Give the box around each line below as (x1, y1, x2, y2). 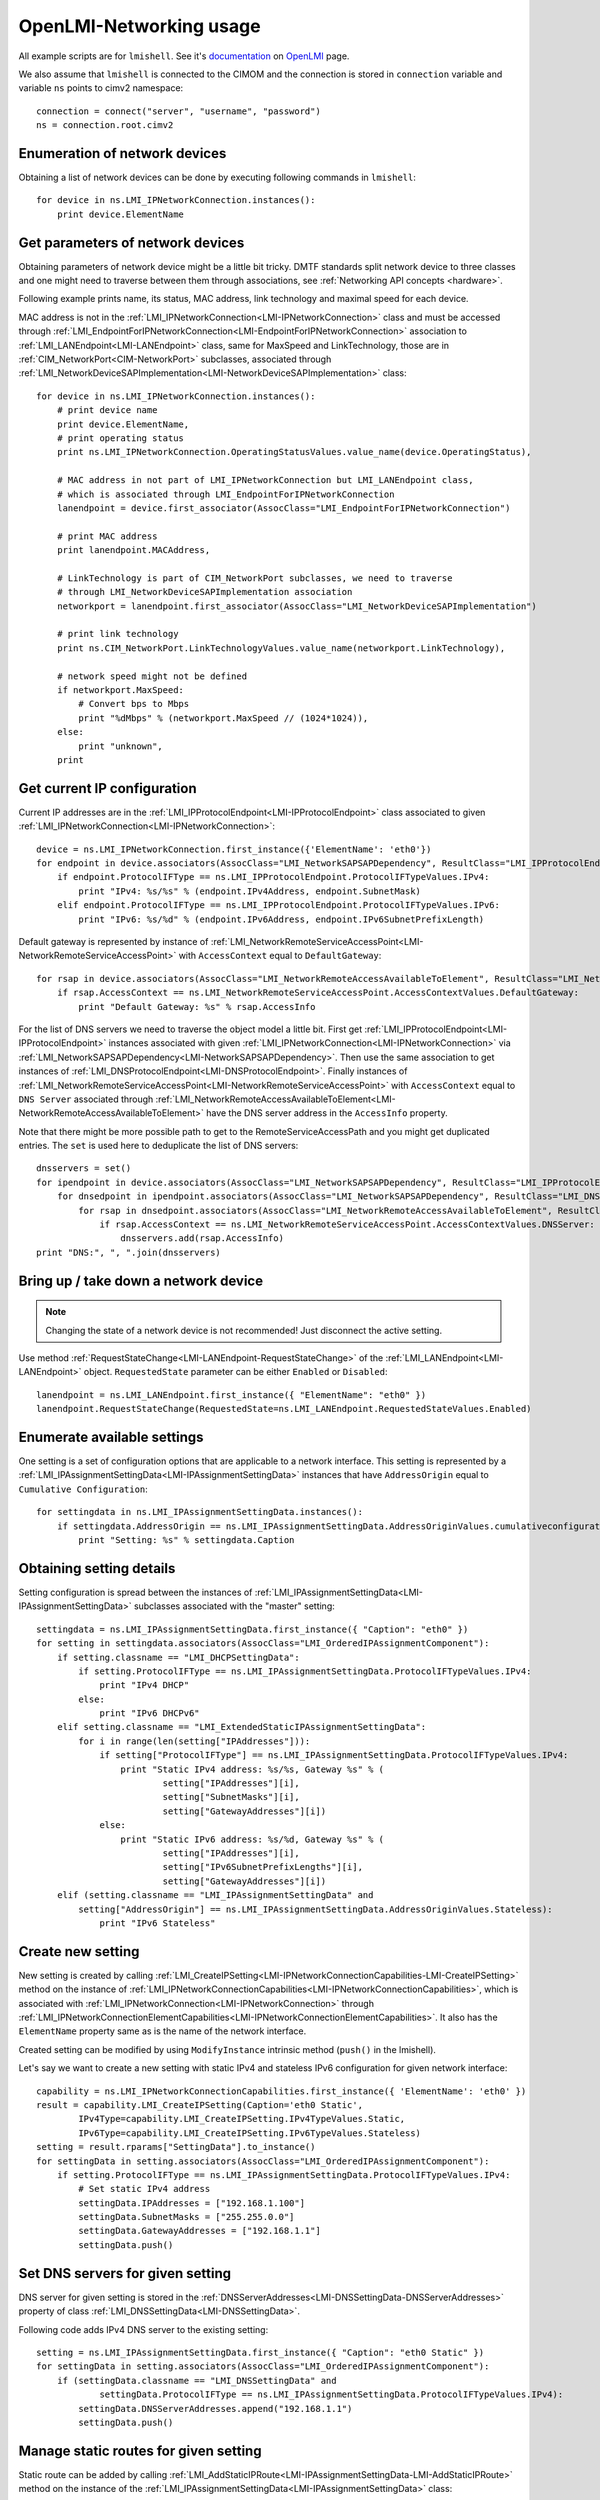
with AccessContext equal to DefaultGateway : (178, 950, 382, 962)
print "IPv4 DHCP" (99, 1680, 190, 1691)
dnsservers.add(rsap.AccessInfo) (120, 1233, 285, 1244)
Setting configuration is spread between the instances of (18, 1586, 253, 1598)
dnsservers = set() (36, 1163, 132, 1174)
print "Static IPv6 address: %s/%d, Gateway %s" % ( (120, 1833, 385, 1845)
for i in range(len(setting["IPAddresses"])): (78, 1735, 311, 1747)
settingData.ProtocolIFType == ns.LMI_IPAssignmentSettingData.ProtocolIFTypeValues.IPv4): (99, 2389, 564, 2400)
